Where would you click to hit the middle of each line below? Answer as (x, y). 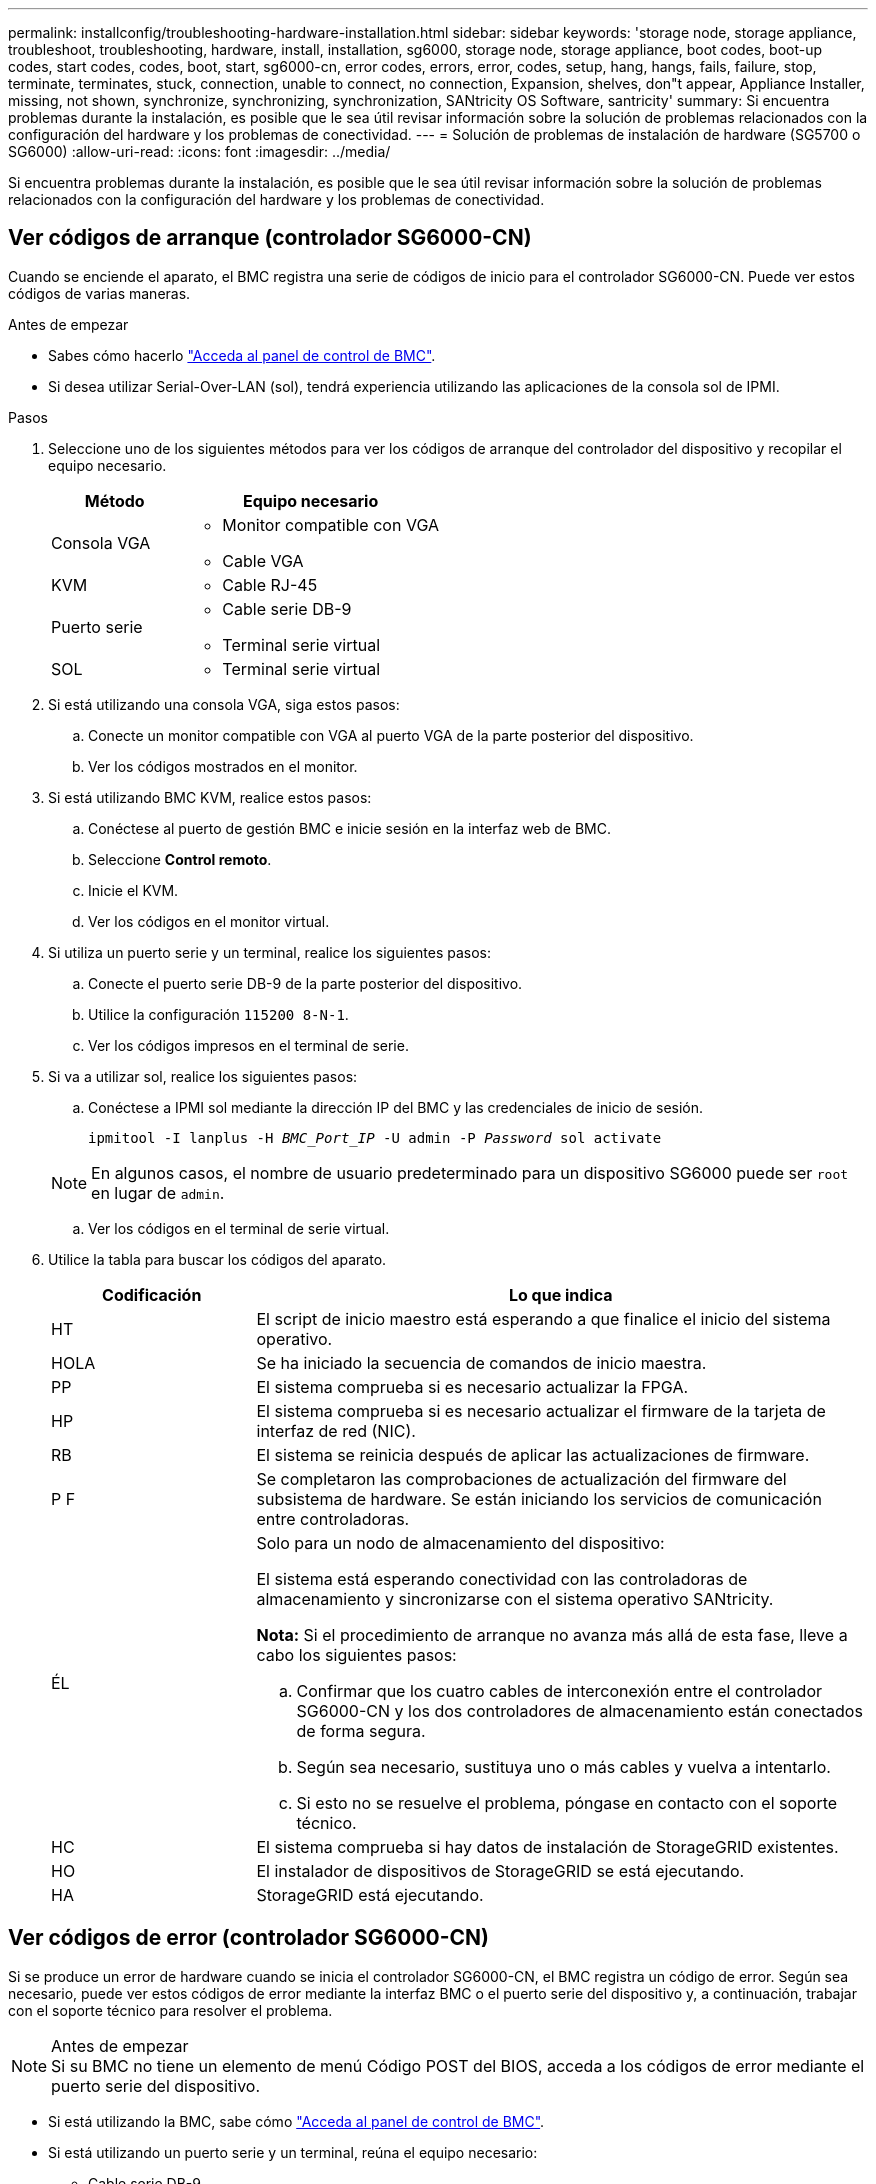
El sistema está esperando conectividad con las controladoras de (502, 1578)
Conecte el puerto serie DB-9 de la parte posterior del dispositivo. (305, 983)
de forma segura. (361, 1730)
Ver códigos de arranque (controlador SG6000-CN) (270, 238)
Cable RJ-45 (270, 584)
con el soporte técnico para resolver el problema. (170, 2010)
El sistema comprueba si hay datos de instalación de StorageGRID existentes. (547, 1846)
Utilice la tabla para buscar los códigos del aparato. (217, 1259)
